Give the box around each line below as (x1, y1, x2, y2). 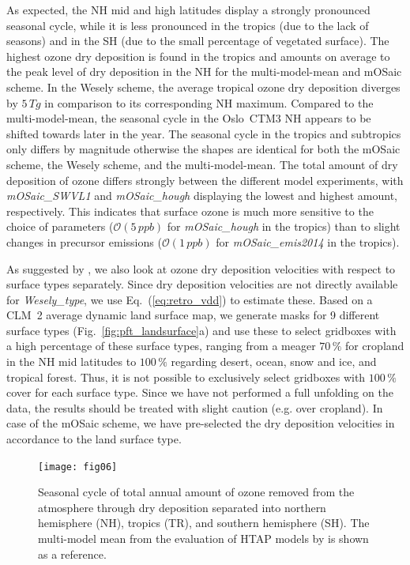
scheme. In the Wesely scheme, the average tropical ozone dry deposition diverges (6, 78, 401, 95)
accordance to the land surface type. (6, 431, 182, 447)
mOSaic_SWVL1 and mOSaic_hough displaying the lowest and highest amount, (6, 187, 397, 204)
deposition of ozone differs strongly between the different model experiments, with (6, 171, 404, 188)
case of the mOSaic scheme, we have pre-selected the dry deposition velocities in (6, 415, 395, 431)
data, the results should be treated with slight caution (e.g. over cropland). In (6, 399, 383, 416)
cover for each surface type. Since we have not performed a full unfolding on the (6, 384, 393, 401)
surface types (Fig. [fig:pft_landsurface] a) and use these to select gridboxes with (6, 322, 397, 338)
